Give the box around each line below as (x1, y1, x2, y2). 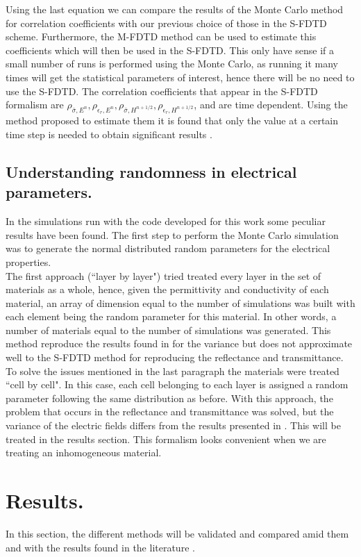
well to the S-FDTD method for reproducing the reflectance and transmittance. (6, 350, 344, 365)
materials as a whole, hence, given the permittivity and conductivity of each (6, 282, 329, 297)
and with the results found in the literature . (6, 540, 195, 554)
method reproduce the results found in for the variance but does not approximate (6, 336, 353, 351)
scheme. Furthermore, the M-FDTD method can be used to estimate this (6, 29, 317, 44)
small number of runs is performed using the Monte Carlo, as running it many (6, 56, 338, 71)
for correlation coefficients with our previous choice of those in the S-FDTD (6, 15, 327, 30)
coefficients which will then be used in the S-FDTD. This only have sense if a (6, 42, 335, 57)
